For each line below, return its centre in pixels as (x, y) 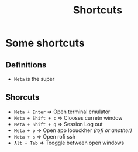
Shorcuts (23, 97)
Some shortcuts (45, 43)
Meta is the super (34, 79)
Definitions (26, 65)
